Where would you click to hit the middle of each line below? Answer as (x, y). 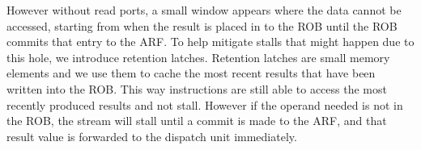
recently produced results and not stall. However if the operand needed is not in (205, 104)
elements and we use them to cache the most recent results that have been (191, 73)
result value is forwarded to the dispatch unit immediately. (152, 136)
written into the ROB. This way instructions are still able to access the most (197, 88)
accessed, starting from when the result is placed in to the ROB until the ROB (202, 25)
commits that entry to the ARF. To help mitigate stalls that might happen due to (210, 42)
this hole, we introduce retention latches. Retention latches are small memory (198, 57)
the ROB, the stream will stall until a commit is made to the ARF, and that (197, 121)
